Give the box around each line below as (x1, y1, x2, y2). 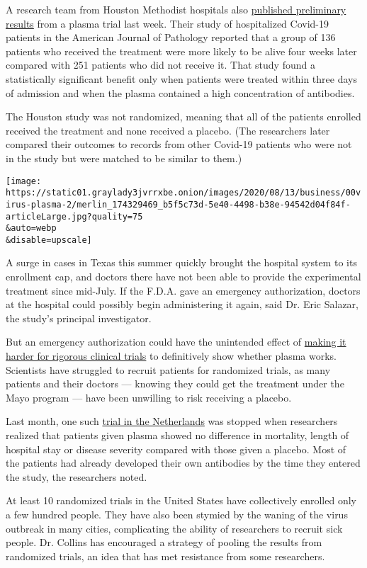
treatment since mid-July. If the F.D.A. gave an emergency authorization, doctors (6, 283, 361, 297)
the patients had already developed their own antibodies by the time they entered (6, 455, 361, 470)
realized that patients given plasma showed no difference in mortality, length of (6, 428, 349, 442)
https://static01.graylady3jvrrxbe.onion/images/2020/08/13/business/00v (6, 188, 361, 198)
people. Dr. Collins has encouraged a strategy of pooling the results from (6, 535, 322, 550)
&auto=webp (6, 223, 57, 234)
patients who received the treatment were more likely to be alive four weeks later (6, 43, 357, 58)
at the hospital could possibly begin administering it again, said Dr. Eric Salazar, (6, 297, 358, 312)
